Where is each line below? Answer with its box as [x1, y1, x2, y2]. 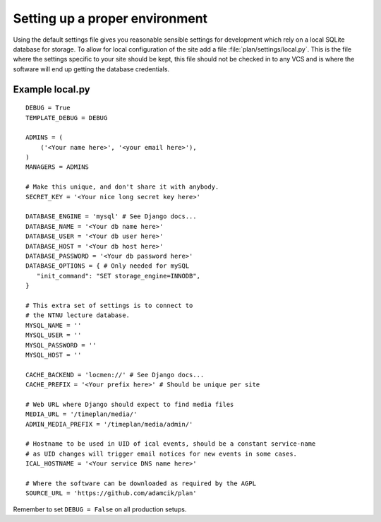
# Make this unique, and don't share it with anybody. [25, 183, 219, 191]
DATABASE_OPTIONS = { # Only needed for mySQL [25, 262, 190, 270]
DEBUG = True [25, 104, 71, 112]
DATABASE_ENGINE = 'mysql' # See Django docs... [25, 213, 197, 220]
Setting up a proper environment [13, 11, 208, 26]
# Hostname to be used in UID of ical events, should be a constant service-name [25, 440, 316, 448]
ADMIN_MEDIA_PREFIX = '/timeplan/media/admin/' [25, 420, 193, 428]
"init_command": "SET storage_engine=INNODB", [36, 272, 201, 280]
